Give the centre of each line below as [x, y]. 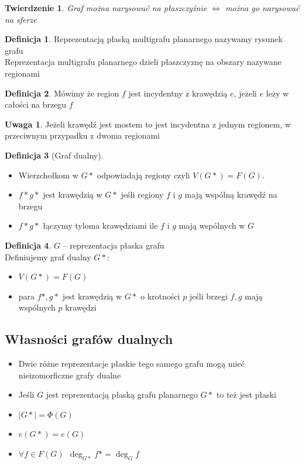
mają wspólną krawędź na [231, 194]
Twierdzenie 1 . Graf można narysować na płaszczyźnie [106, 8]
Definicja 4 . [28, 245]
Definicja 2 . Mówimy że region [62, 93]
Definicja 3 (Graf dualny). [54, 155]
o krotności [160, 296]
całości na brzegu [36, 104]
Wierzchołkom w [48, 175]
